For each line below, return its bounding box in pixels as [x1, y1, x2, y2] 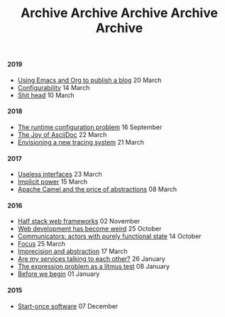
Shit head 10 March [17, 91, 75, 99]
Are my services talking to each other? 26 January [17, 255, 165, 263]
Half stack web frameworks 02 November [17, 217, 141, 226]
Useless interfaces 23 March [17, 170, 103, 179]
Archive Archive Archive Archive [20, 5, 219, 21]
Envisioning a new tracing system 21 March [17, 138, 144, 146]
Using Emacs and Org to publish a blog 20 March [17, 76, 162, 84]
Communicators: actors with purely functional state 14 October [17, 232, 202, 240]
